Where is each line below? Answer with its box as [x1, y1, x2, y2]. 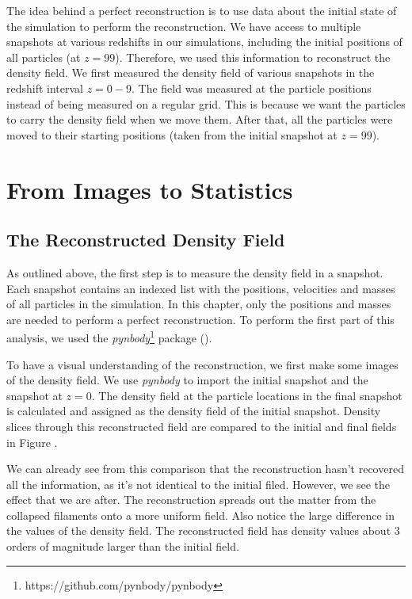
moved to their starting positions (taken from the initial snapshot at [6, 126, 338, 143]
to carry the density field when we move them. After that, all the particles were [6, 111, 393, 128]
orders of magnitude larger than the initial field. [6, 538, 239, 555]
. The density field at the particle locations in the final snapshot [91, 387, 402, 403]
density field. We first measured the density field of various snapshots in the [6, 64, 375, 81]
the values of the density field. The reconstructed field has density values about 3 [6, 522, 400, 539]
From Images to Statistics [6, 173, 293, 205]
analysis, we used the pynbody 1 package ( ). [6, 327, 212, 345]
